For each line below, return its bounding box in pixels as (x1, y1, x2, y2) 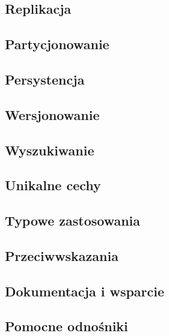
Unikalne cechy (5, 176, 101, 194)
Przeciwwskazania (5, 246, 118, 265)
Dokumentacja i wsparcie (5, 281, 165, 300)
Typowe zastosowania (5, 211, 141, 230)
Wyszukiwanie (5, 140, 94, 159)
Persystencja (5, 70, 85, 88)
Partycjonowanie (5, 35, 109, 53)
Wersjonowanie (5, 105, 100, 124)
